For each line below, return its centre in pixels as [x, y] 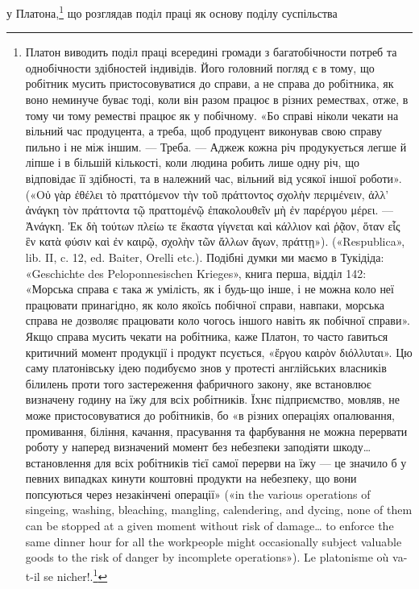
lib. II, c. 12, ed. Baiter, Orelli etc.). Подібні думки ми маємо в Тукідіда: [205, 257]
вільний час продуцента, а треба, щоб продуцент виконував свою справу [203, 131]
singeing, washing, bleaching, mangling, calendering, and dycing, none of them [219, 510]
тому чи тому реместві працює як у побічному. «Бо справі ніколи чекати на [212, 115]
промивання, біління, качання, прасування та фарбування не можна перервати [216, 431]
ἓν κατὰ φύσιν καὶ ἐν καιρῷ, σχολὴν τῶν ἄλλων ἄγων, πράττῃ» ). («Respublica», [215, 241]
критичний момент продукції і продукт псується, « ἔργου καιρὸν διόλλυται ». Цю [219, 352]
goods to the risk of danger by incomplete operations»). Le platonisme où [207, 557]
